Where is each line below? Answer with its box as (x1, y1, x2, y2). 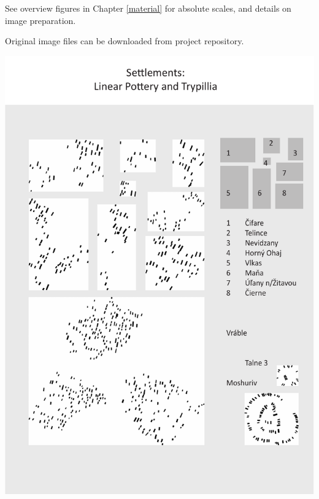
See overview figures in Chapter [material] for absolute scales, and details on (5, 2, 291, 14)
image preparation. (5, 14, 76, 26)
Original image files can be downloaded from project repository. (5, 34, 244, 47)
